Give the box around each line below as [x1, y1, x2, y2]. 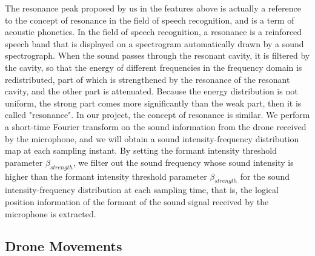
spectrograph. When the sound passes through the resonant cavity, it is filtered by [5, 49, 310, 62]
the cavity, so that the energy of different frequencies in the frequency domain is [5, 61, 302, 73]
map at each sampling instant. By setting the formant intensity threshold [5, 144, 277, 157]
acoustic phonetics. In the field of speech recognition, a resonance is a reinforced [5, 25, 302, 38]
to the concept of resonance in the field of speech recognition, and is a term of [5, 13, 294, 26]
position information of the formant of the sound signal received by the [5, 195, 269, 208]
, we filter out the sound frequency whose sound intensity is [73, 156, 294, 168]
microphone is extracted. [5, 207, 96, 220]
